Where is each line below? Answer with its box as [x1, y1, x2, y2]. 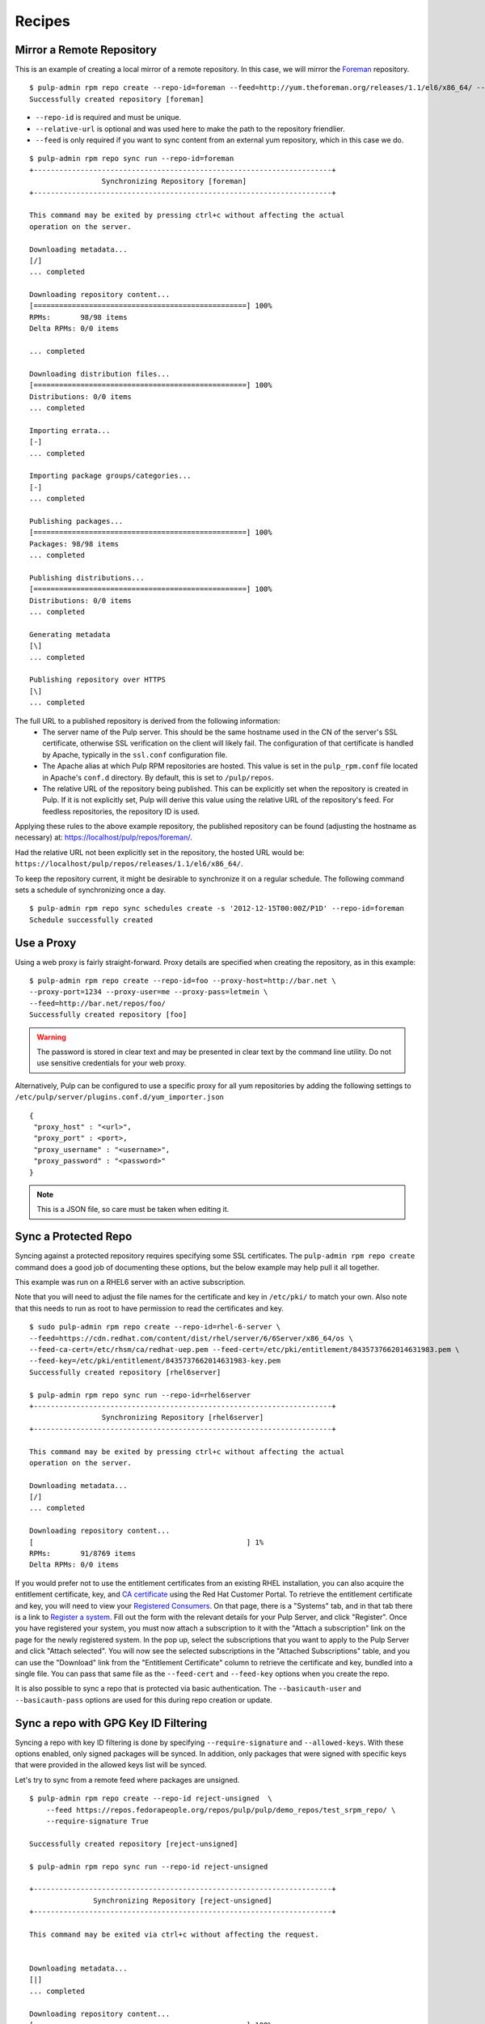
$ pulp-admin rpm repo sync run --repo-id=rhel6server [29, 1390, 251, 1400]
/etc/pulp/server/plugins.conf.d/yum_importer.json [15, 1093, 225, 1102]
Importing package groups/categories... [29, 471, 192, 481]
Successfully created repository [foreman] [29, 94, 205, 104]
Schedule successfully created [29, 915, 154, 925]
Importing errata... [29, 426, 111, 435]
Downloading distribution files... [29, 369, 171, 378]
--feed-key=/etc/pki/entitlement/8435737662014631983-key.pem [29, 1356, 281, 1366]
